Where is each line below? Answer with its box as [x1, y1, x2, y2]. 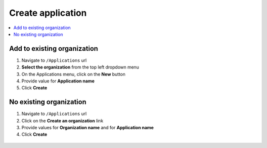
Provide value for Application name [21, 78, 95, 84]
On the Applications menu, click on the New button [21, 71, 126, 77]
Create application [9, 7, 87, 18]
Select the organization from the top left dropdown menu [21, 64, 139, 70]
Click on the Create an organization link [21, 117, 103, 123]
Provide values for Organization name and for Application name [21, 125, 154, 131]
